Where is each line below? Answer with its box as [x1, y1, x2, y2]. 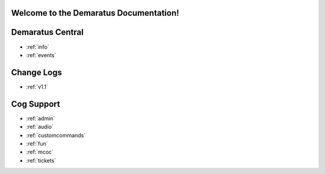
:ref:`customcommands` [26, 131, 86, 138]
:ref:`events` [26, 51, 57, 58]
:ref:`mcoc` [26, 148, 54, 156]
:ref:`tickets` [26, 157, 57, 164]
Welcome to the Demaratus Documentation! [11, 8, 180, 18]
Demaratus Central [11, 27, 84, 37]
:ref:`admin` [26, 114, 55, 122]
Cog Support [11, 99, 60, 109]
